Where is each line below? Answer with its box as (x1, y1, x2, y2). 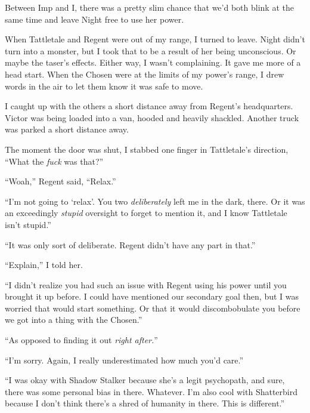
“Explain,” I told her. (5, 258, 83, 271)
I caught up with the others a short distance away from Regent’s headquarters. (5, 100, 293, 112)
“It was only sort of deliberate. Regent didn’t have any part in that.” (5, 238, 256, 251)
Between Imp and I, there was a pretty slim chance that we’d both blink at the (5, 1, 294, 13)
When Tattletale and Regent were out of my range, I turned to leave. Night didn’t (5, 33, 305, 45)
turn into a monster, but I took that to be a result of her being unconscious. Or (5, 44, 296, 57)
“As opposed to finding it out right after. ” (5, 334, 158, 346)
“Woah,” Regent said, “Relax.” (5, 175, 116, 187)
